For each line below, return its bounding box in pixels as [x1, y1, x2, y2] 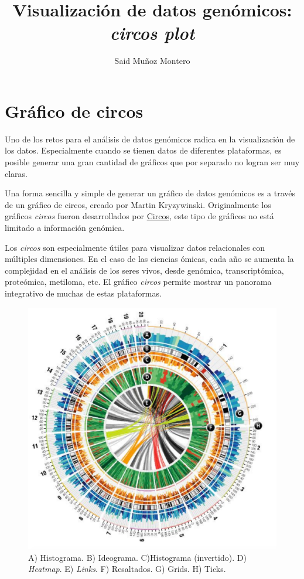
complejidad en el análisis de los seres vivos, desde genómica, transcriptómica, [5, 264, 284, 276]
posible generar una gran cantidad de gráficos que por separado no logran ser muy [5, 156, 300, 168]
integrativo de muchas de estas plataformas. [5, 287, 162, 299]
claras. [5, 167, 28, 179]
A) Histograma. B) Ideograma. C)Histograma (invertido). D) [28, 551, 247, 563]
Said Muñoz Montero [114, 55, 190, 67]
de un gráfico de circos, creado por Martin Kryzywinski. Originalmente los [5, 198, 271, 210]
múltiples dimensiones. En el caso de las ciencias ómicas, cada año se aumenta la [5, 253, 294, 265]
